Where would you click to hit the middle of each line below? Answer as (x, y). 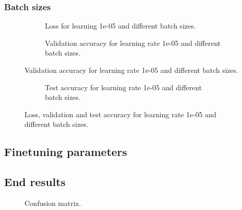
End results (35, 182)
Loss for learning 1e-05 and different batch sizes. (120, 26)
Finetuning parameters (66, 152)
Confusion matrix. (53, 203)
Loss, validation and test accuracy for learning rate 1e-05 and (120, 114)
